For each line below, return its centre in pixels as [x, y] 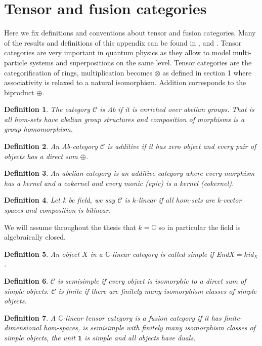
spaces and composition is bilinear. [57, 210]
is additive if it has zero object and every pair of [182, 146]
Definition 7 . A [30, 317]
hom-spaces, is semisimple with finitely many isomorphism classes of [149, 328]
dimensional [23, 328]
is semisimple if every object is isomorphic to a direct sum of [152, 281]
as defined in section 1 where [207, 72]
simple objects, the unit [40, 337]
